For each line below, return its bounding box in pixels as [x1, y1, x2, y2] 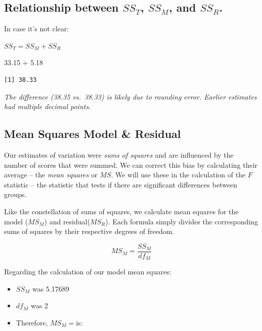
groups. [4, 189, 27, 200]
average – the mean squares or [4, 169, 98, 180]
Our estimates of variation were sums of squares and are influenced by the [4, 149, 234, 160]
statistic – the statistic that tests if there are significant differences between [4, 179, 238, 190]
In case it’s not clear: [4, 23, 69, 34]
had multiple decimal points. [4, 101, 91, 112]
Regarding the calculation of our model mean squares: [4, 266, 171, 277]
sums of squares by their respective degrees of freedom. [4, 226, 174, 237]
